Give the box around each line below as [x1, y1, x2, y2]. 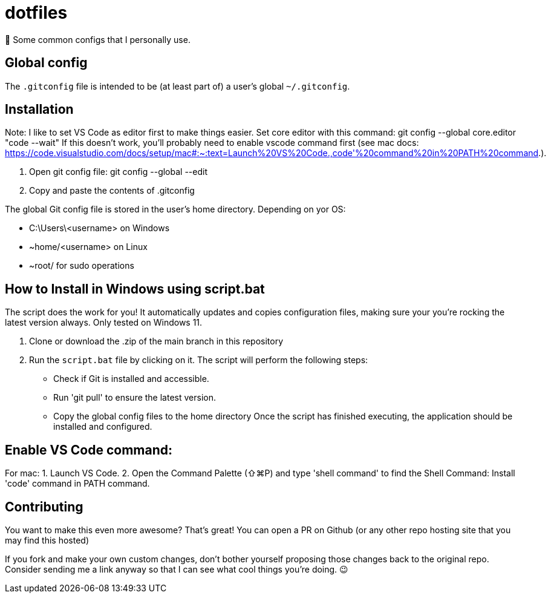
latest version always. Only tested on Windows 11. [5, 317, 203, 328]
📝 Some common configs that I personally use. [5, 34, 191, 45]
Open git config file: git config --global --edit [29, 166, 207, 177]
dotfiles [5, 2, 68, 23]
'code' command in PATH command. [5, 478, 150, 489]
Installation [5, 102, 74, 117]
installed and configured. [53, 421, 152, 432]
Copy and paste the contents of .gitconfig [29, 185, 195, 196]
